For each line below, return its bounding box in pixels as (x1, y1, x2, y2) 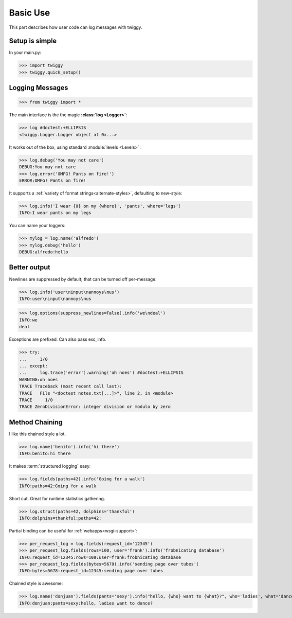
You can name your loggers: (9, 223, 66, 229)
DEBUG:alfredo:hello (19, 249, 68, 255)
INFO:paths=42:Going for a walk (19, 483, 97, 489)
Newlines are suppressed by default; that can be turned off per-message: (9, 276, 157, 282)
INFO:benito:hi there (19, 451, 71, 457)
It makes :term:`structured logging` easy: (9, 463, 91, 469)
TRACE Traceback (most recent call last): (19, 384, 122, 389)
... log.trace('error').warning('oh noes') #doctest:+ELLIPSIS (19, 370, 184, 375)
